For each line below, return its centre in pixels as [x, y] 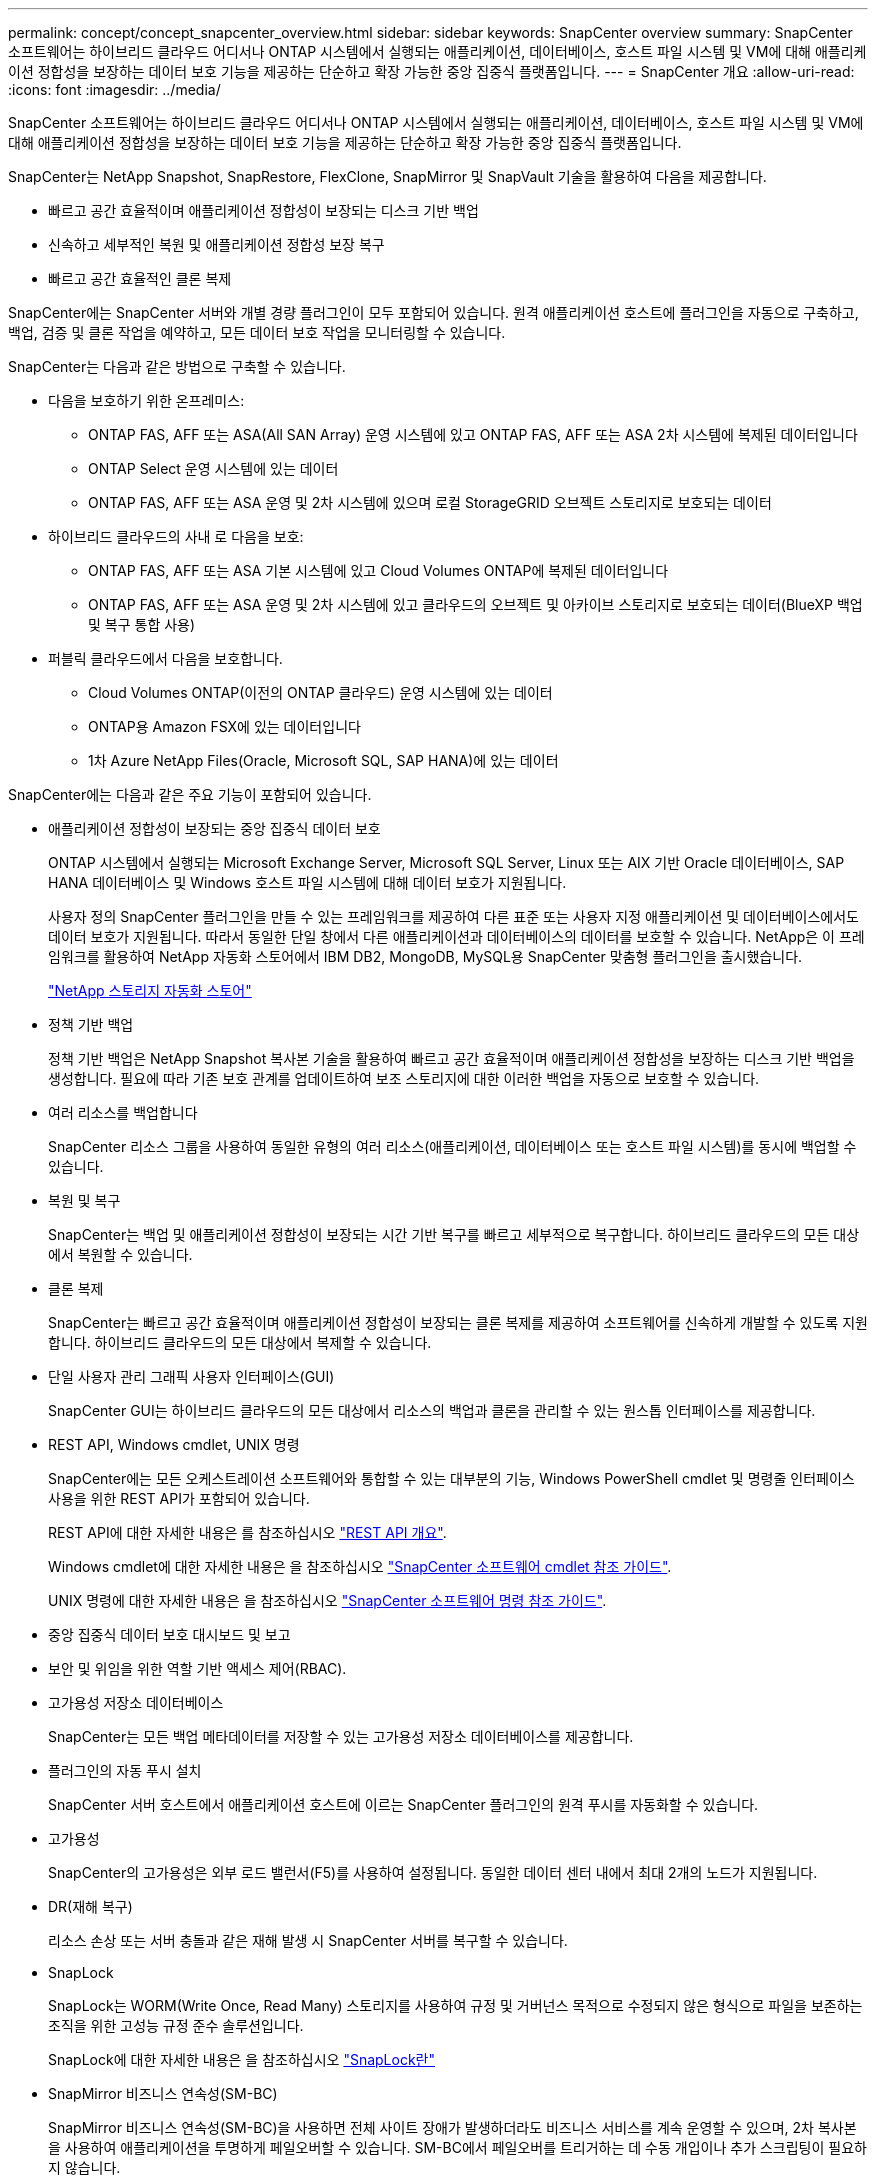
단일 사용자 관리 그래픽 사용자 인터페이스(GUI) [191, 1376]
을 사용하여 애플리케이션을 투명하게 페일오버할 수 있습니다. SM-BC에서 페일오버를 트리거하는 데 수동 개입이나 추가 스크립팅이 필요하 [457, 2147]
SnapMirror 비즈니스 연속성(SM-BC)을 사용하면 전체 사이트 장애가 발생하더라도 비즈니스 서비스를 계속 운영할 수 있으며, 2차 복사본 [452, 2127]
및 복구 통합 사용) [142, 624]
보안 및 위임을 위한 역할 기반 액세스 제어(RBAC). [197, 1668]
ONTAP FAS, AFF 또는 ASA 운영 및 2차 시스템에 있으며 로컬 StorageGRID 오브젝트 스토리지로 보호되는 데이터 [430, 502]
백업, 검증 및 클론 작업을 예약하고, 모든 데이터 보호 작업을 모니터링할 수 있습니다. [257, 332]
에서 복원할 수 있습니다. [120, 1254]
